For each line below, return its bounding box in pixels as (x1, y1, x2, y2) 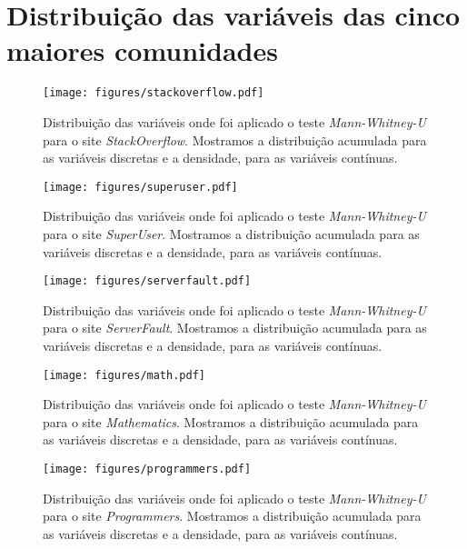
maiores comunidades (6, 32, 278, 69)
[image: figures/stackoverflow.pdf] (43, 86, 264, 100)
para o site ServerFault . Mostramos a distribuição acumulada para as (43, 318, 427, 337)
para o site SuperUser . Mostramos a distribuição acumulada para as (43, 225, 420, 243)
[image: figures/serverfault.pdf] (43, 274, 252, 288)
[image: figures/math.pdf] (43, 368, 205, 382)
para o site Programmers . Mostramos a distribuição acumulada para (43, 506, 422, 525)
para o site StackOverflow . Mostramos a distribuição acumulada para (43, 130, 427, 149)
